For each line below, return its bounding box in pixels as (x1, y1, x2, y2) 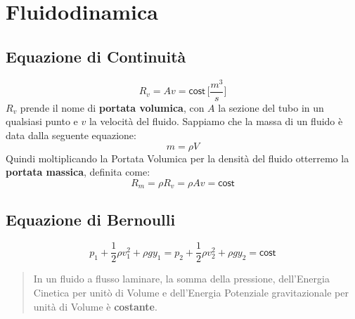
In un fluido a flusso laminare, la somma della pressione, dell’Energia (33, 271, 330, 286)
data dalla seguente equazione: (6, 127, 136, 142)
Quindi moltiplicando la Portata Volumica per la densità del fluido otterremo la (6, 150, 349, 165)
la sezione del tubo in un (218, 100, 324, 115)
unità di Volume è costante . (33, 299, 157, 313)
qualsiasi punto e (6, 114, 78, 129)
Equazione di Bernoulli (6, 208, 176, 230)
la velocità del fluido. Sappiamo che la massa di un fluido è (89, 114, 343, 129)
